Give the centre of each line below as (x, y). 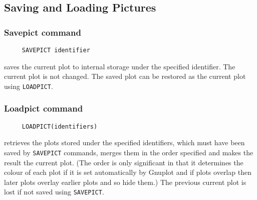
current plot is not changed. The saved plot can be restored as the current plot (125, 76)
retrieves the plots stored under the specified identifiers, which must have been (124, 142)
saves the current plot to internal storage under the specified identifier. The (120, 66)
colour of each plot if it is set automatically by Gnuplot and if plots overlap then (128, 172)
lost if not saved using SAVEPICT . (54, 192)
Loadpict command (44, 108)
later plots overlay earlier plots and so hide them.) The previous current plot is (125, 182)
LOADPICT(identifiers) (60, 126)
